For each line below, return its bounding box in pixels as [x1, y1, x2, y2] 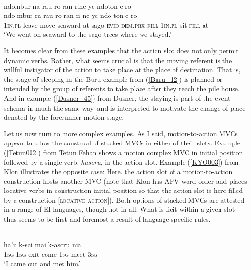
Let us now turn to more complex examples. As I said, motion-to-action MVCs [4, 128, 238, 138]
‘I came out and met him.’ [4, 258, 81, 269]
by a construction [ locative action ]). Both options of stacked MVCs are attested [4, 194, 245, 205]
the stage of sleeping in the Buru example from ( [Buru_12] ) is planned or [4, 74, 223, 84]
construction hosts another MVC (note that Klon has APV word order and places [4, 175, 247, 186]
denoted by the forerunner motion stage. [4, 112, 124, 122]
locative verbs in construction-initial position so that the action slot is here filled [4, 185, 243, 195]
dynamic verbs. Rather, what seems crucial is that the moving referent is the [4, 55, 232, 65]
